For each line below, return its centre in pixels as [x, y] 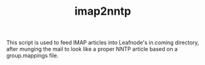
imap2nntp [103, 11]
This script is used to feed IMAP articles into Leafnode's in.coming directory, [103, 43]
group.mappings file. [32, 56]
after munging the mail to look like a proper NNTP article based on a [92, 49]
